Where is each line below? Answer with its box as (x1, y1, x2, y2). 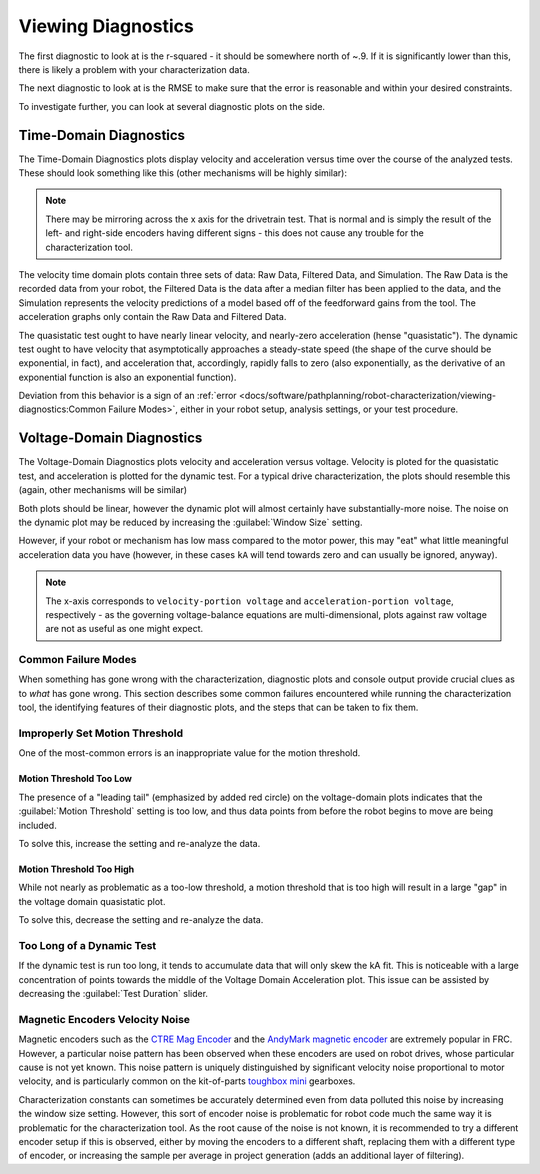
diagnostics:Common (18, 403, 107, 415)
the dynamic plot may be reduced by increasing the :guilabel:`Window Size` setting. (18, 516, 363, 528)
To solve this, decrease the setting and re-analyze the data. (18, 914, 264, 926)
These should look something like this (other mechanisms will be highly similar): (18, 167, 347, 179)
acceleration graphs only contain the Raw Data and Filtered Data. (18, 311, 287, 323)
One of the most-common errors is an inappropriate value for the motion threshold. (18, 747, 361, 759)
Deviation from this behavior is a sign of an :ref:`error (18, 390, 237, 402)
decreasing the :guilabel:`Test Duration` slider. (18, 988, 209, 1000)
